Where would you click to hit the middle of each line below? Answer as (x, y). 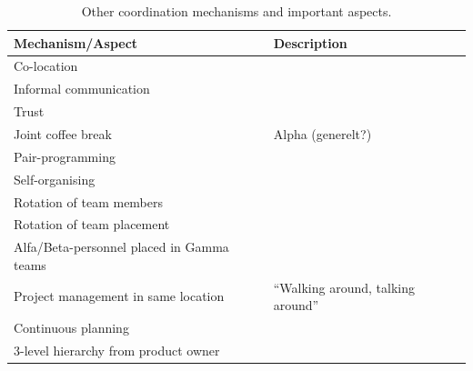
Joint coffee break (63, 133)
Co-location (46, 66)
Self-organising (55, 179)
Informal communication (82, 89)
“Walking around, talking (344, 287)
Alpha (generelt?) (322, 133)
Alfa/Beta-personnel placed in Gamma (121, 247)
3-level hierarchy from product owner (117, 350)
